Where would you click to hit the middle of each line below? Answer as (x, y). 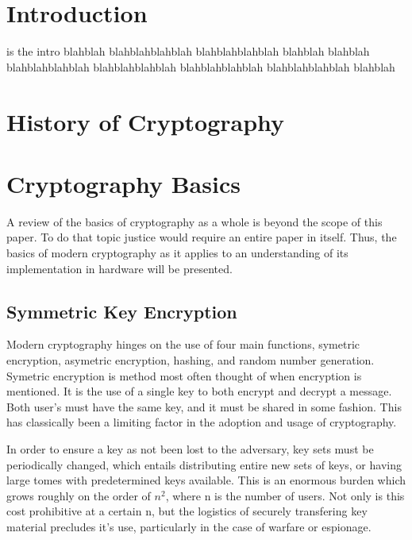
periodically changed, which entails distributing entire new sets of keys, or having (204, 464)
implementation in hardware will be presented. (119, 268)
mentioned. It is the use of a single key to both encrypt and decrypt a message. (199, 391)
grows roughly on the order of (79, 495)
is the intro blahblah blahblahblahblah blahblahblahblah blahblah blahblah (188, 51)
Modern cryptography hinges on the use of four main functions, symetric (183, 344)
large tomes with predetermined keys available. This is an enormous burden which (206, 480)
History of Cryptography (146, 121)
